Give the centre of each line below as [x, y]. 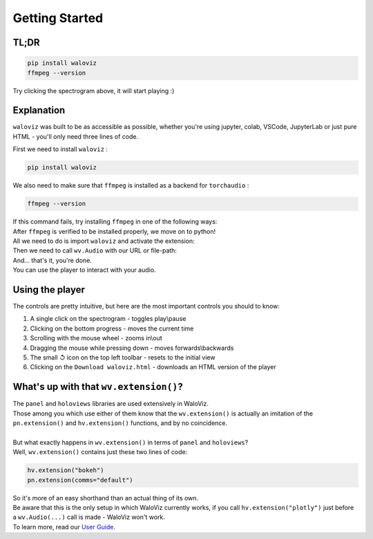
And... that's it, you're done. [52, 260]
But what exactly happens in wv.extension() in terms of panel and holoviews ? [131, 442]
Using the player [49, 290]
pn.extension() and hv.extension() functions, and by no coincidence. [120, 423]
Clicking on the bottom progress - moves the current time [112, 329]
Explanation [39, 110]
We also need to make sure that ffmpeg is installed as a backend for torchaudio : [131, 186]
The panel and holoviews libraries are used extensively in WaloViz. [111, 404]
